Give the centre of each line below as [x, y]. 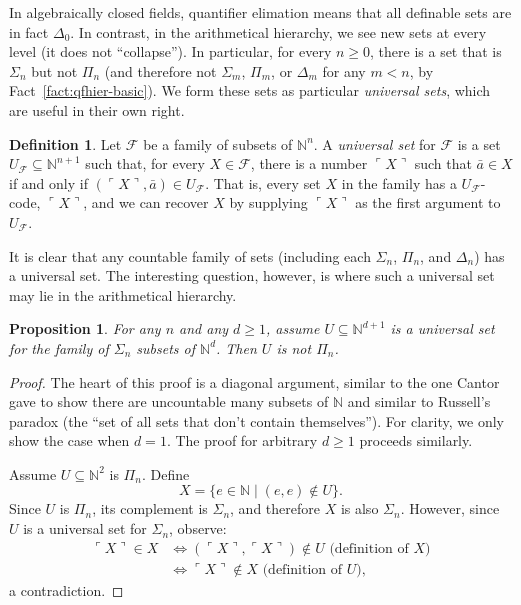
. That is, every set [263, 182]
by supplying [268, 202]
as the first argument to [428, 202]
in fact [29, 31]
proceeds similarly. [416, 440]
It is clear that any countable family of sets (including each [190, 255]
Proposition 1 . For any [85, 328]
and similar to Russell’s [419, 401]
